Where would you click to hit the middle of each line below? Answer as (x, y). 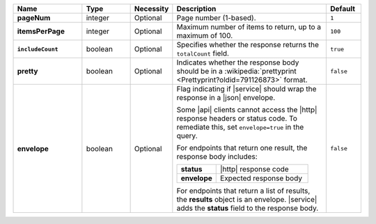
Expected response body (261, 178)
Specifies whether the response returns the (248, 45)
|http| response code (254, 169)
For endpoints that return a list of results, (243, 191)
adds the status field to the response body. (248, 208)
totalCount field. (203, 53)
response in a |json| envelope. (226, 97)
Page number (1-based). (217, 18)
